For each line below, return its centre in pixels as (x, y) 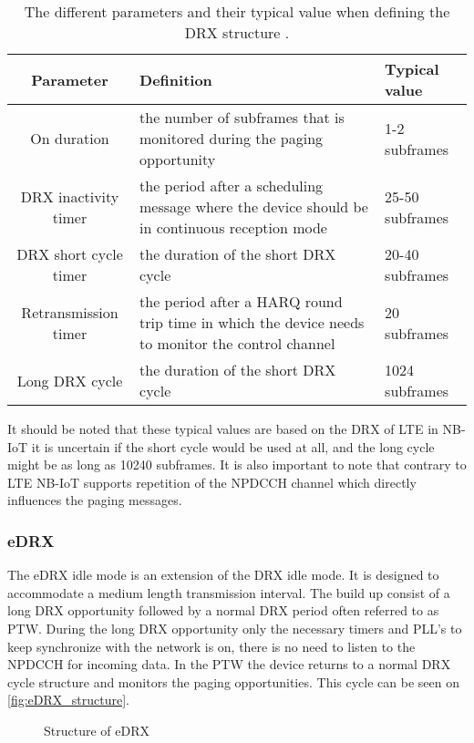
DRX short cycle (70, 254)
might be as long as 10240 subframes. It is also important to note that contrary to (237, 464)
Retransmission (70, 312)
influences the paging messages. (95, 500)
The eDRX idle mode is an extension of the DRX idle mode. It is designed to (223, 575)
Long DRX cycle (70, 380)
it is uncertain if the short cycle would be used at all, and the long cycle (233, 446)
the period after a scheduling (232, 186)
